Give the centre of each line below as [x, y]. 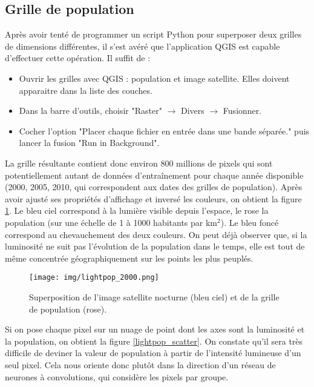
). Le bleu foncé [250, 222]
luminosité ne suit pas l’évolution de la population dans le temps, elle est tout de [155, 246]
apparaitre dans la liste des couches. [86, 90]
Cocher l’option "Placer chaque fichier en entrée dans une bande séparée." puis [164, 131]
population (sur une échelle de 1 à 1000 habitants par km [111, 222]
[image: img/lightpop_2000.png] [94, 278]
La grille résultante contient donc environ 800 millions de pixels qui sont [139, 163]
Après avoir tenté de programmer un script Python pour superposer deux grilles [153, 34]
